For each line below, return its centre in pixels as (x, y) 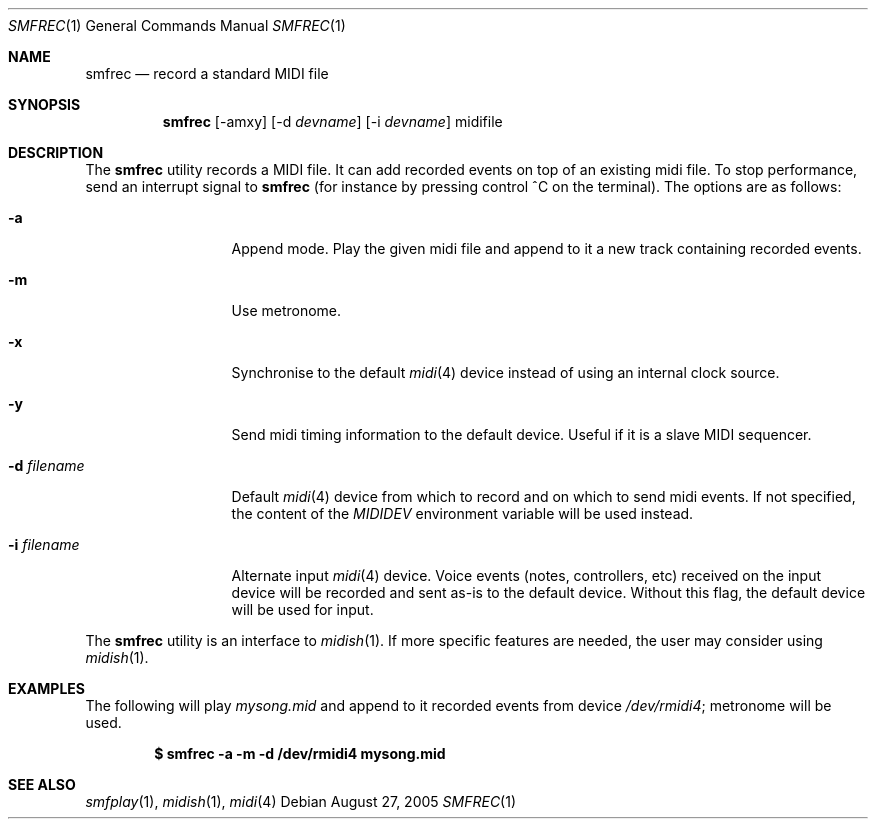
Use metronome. (286, 310)
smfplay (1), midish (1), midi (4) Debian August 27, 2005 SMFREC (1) (301, 801)
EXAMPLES (46, 688)
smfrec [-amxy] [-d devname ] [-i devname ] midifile (332, 121)
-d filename (46, 465)
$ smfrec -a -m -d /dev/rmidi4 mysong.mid (300, 753)
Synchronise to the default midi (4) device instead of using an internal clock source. (505, 372)
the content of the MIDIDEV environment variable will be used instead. (462, 513)
